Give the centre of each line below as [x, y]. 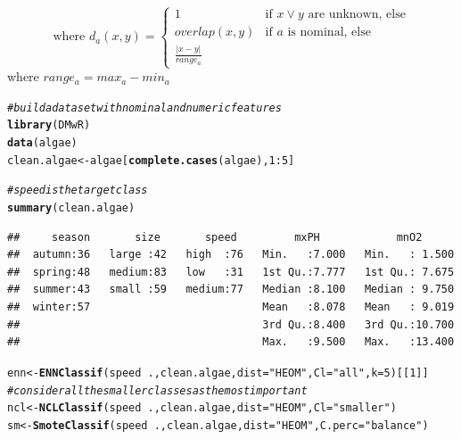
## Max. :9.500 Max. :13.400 [231, 342]
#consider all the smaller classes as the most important [157, 390]
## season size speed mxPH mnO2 [215, 237]
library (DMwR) [49, 125]
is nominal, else [329, 33]
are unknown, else [357, 15]
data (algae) [42, 143]
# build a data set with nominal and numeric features [144, 108]
